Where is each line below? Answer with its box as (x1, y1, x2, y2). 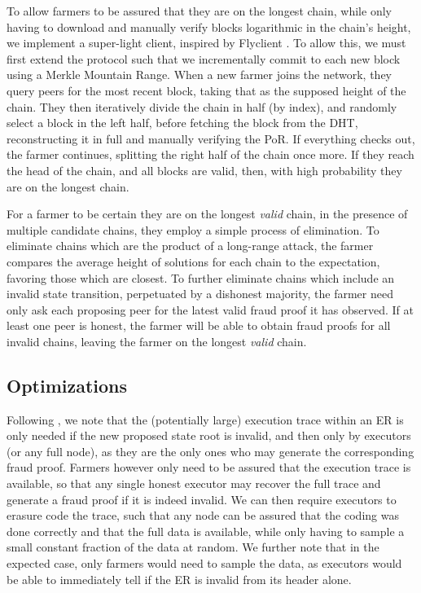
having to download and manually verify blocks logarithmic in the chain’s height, (7, 18, 411, 35)
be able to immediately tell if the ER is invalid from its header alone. (7, 570, 352, 587)
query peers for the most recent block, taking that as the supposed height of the (7, 81, 406, 99)
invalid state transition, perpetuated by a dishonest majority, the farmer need (7, 285, 393, 302)
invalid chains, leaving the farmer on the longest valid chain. (7, 332, 307, 349)
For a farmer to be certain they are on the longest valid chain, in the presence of (7, 205, 408, 222)
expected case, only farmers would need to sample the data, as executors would (7, 555, 402, 572)
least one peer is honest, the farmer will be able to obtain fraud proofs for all (7, 317, 391, 334)
